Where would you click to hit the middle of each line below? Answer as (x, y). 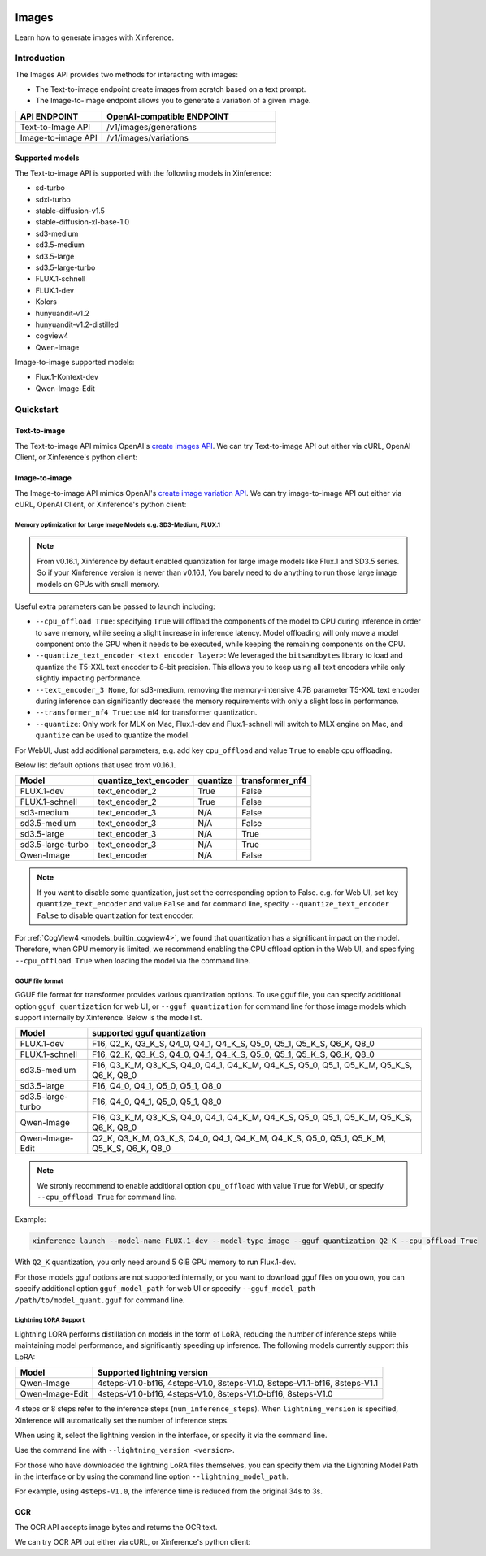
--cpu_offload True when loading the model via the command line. (133, 960)
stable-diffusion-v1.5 (70, 211)
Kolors (46, 302)
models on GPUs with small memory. (98, 584)
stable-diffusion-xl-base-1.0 (82, 222)
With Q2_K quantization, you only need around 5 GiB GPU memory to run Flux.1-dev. (156, 1262)
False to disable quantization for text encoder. (115, 915)
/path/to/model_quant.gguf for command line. (100, 1300)
